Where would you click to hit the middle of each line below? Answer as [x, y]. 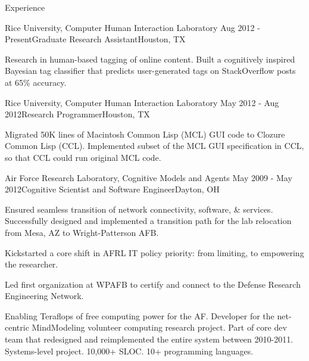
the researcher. [32, 264]
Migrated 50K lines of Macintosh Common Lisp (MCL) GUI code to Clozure [145, 134]
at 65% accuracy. [36, 82]
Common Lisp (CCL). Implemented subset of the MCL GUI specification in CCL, [154, 146]
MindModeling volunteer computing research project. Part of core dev [159, 327]
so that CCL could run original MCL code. [83, 157]
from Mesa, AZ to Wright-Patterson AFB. [82, 232]
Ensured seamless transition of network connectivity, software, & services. [139, 209]
